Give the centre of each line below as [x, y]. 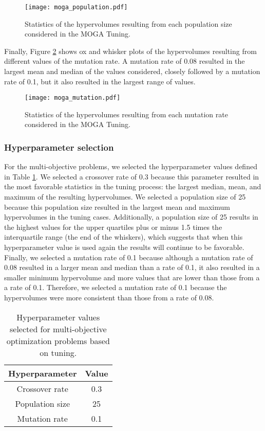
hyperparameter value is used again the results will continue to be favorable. [124, 247]
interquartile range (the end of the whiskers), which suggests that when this [124, 237]
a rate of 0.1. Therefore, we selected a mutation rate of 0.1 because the [116, 287]
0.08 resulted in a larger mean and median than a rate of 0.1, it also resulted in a [132, 267]
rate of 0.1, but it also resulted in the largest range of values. [100, 81]
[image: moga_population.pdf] [76, 7]
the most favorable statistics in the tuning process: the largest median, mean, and [133, 186]
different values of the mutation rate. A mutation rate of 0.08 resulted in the [125, 61]
